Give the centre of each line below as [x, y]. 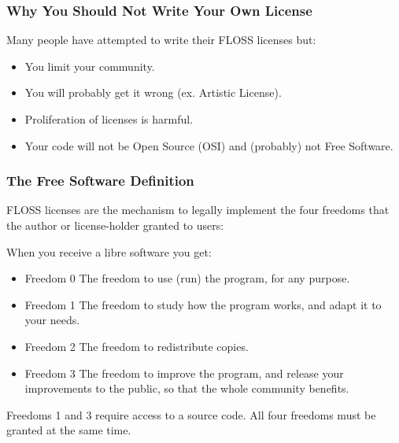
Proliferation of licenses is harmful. [109, 119]
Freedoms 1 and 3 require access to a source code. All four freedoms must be [191, 414]
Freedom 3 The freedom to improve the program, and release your [184, 373]
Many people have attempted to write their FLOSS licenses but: [161, 40]
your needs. [52, 320]
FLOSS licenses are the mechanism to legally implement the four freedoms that [198, 210]
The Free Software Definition [100, 181]
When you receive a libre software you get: [109, 251]
